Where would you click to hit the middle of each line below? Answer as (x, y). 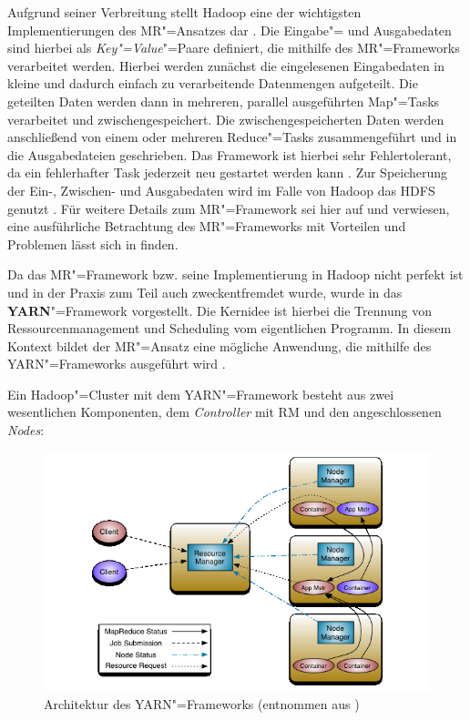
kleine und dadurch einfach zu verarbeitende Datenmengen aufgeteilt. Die (213, 83)
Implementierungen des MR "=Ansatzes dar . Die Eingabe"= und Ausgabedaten (230, 30)
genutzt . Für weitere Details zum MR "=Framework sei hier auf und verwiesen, (229, 208)
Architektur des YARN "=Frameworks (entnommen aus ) (202, 703)
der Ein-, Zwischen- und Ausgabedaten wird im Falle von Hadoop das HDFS (221, 190)
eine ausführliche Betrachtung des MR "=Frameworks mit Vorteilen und (207, 226)
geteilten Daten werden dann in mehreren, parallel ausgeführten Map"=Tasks (224, 101)
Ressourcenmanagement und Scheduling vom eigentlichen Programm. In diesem (230, 328)
